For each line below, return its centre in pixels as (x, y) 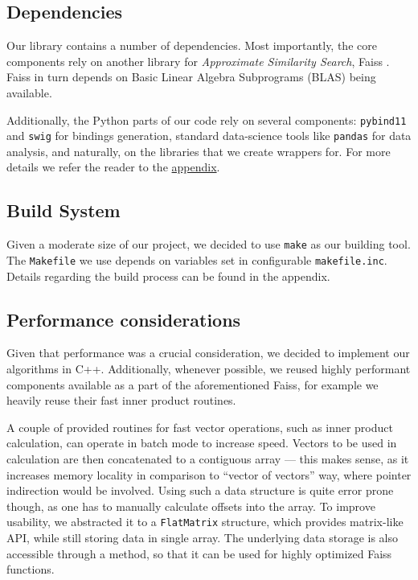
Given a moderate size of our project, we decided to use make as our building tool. (209, 244)
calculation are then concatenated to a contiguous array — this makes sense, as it (208, 458)
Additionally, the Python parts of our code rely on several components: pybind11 (207, 119)
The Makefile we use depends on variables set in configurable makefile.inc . (197, 259)
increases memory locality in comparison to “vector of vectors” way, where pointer (209, 474)
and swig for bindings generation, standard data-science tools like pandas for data (209, 136)
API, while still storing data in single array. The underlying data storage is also (202, 537)
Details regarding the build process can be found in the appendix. (168, 276)
